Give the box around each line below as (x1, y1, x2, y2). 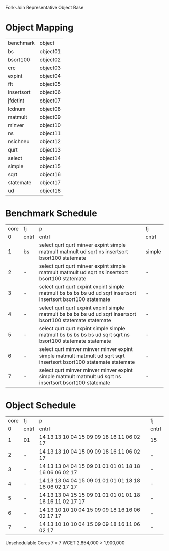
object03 (39, 64, 61, 71)
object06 (39, 88, 61, 95)
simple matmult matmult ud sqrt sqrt (39, 352, 125, 359)
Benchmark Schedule (5, 208, 97, 219)
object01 (39, 47, 61, 55)
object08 (39, 105, 61, 112)
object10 (39, 121, 61, 128)
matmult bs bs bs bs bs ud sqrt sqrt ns (39, 331, 130, 338)
